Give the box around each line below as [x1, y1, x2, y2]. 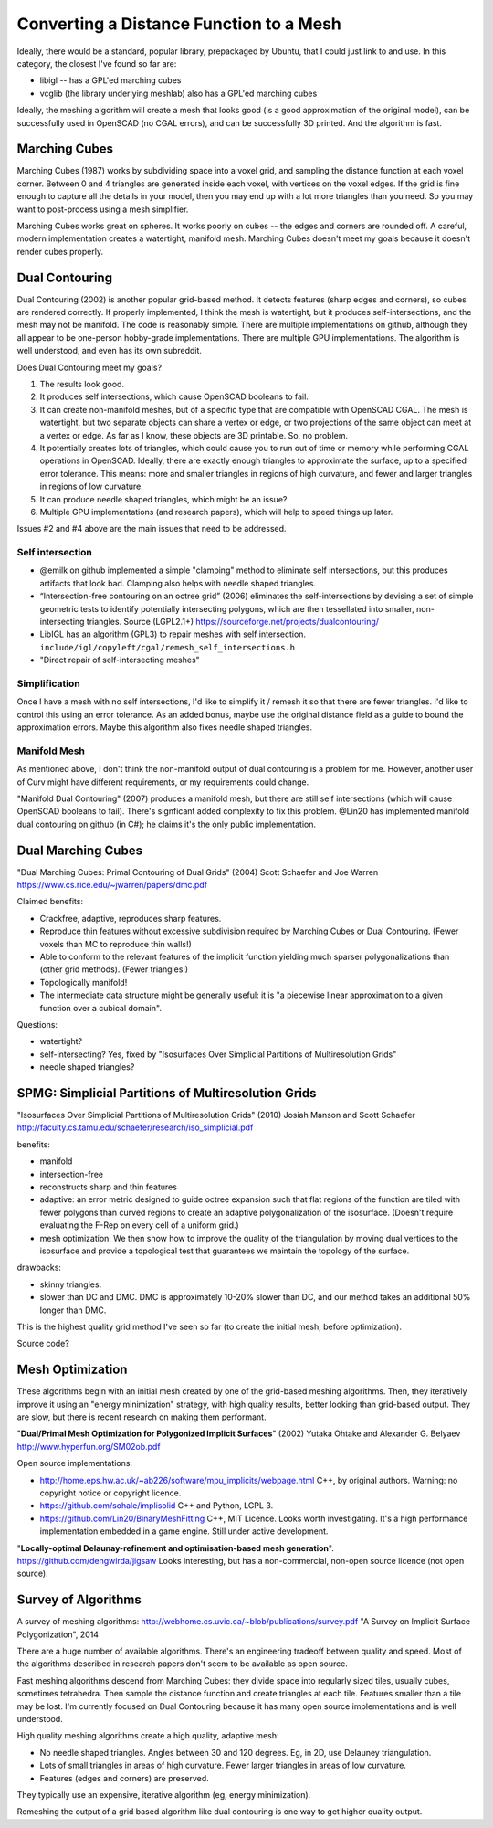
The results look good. [39, 379, 125, 389]
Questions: [16, 1020, 58, 1030]
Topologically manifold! [39, 977, 128, 988]
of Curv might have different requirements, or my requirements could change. [16, 777, 309, 787]
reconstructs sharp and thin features [39, 1181, 178, 1192]
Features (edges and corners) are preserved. [39, 1772, 209, 1783]
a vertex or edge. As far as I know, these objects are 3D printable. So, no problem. [39, 429, 349, 440]
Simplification [16, 677, 81, 690]
